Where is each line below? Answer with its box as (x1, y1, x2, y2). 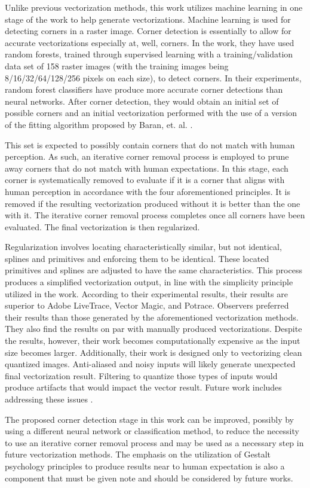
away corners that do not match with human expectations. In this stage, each (5, 161, 288, 174)
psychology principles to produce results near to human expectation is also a (5, 459, 285, 472)
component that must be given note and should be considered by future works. (5, 471, 293, 484)
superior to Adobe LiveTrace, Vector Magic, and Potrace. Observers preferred (5, 299, 289, 312)
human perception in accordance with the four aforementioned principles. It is (5, 185, 290, 197)
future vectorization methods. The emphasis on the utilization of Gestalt (5, 448, 271, 460)
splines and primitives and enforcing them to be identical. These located (5, 252, 269, 264)
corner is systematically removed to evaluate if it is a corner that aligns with (5, 173, 285, 186)
